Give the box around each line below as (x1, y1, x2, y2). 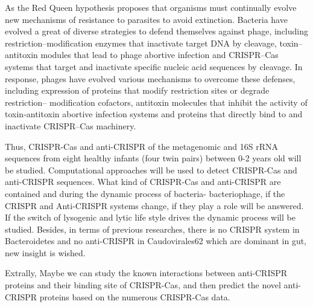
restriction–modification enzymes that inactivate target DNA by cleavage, (5, 36, 277, 49)
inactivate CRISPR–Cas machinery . (5, 119, 136, 132)
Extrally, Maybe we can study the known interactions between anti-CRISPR (5, 267, 288, 279)
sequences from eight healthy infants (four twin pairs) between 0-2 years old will (5, 152, 302, 164)
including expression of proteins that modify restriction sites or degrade (5, 84, 270, 97)
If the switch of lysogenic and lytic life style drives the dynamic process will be (5, 211, 296, 224)
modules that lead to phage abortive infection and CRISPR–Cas (40, 48, 279, 61)
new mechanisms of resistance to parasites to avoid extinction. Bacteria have (5, 13, 288, 25)
